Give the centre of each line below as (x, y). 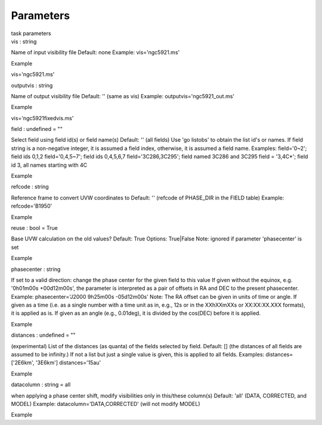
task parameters (31, 33)
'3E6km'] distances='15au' (68, 362)
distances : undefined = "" (43, 335)
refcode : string (30, 187)
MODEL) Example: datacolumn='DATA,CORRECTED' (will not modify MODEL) (106, 404)
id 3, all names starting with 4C (49, 165)
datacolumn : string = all (41, 385)
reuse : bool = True (34, 228)
